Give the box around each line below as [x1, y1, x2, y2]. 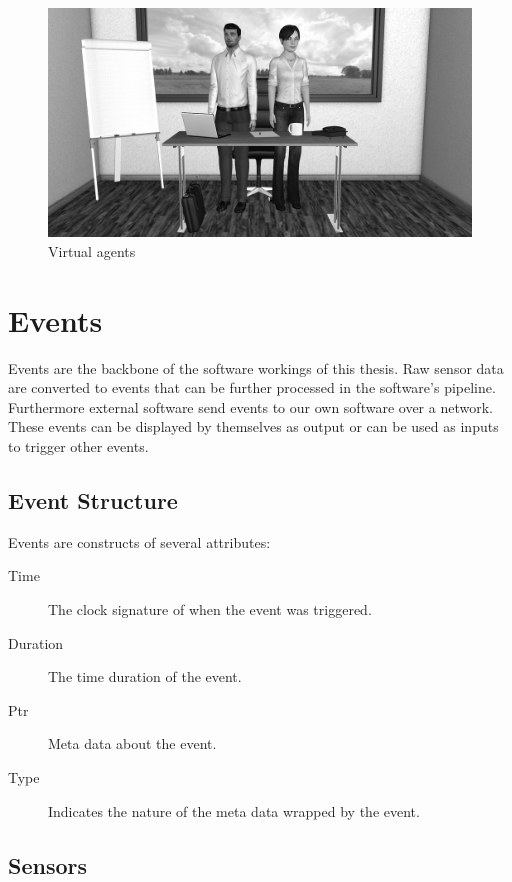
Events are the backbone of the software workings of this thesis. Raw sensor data [8, 357, 504, 378]
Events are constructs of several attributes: [8, 531, 271, 552]
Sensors [8, 849, 88, 880]
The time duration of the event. [48, 666, 242, 687]
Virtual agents [48, 240, 136, 261]
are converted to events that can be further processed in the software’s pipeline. [8, 377, 496, 398]
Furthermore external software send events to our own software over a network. [8, 396, 493, 417]
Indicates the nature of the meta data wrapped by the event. [48, 800, 420, 821]
